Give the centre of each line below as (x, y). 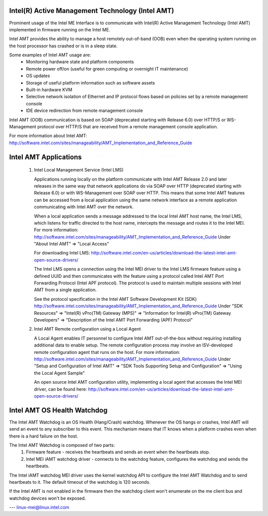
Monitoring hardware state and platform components (80, 62)
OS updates (38, 76)
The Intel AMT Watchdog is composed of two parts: (62, 445)
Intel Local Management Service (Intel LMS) (79, 170)
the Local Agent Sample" (60, 373)
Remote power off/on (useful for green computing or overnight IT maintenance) (107, 69)
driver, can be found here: (61, 389)
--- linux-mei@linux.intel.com (39, 508)
